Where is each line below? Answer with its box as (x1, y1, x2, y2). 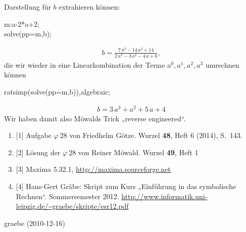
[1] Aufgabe (16, 130, 52, 141)
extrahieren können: (59, 2, 120, 12)
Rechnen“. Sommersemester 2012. (16, 191, 119, 201)
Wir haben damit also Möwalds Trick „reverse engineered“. (4, 113, 186, 123)
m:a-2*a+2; (4, 18, 39, 29)
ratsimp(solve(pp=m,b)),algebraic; (4, 86, 111, 97)
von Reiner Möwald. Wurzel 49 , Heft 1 (78, 147, 199, 157)
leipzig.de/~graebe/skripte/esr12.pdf (16, 201, 129, 211)
